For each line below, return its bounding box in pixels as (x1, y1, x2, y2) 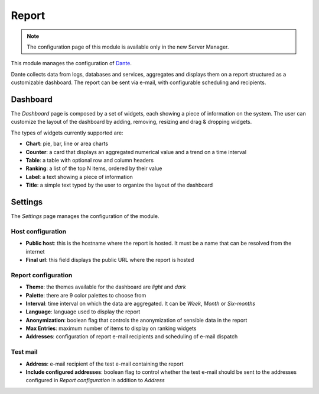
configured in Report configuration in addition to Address (25, 377, 165, 384)
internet (25, 248, 45, 255)
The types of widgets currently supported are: (11, 129, 123, 136)
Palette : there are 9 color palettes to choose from (25, 292, 147, 299)
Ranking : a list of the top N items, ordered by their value (25, 165, 162, 172)
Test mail (11, 348, 38, 356)
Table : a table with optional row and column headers (25, 156, 154, 164)
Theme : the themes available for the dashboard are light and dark (25, 283, 186, 290)
